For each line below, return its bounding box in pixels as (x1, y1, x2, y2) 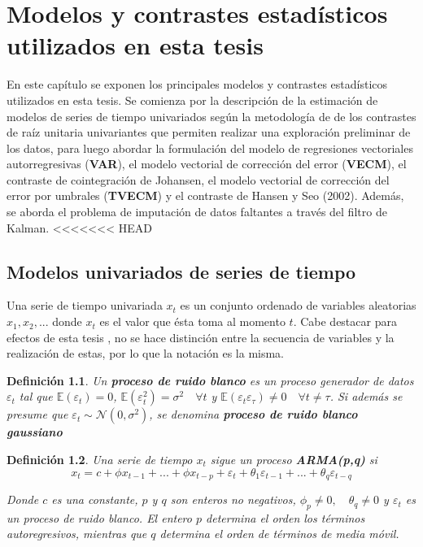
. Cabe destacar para (293, 313, 397, 330)
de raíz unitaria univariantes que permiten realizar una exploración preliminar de (7, 124, 411, 141)
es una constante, (51, 491, 138, 508)
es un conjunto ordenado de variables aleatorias (180, 297, 416, 314)
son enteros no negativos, (170, 491, 296, 508)
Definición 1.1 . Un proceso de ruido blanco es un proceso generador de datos (7, 371, 414, 389)
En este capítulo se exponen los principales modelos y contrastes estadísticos (7, 76, 388, 93)
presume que (7, 406, 68, 423)
